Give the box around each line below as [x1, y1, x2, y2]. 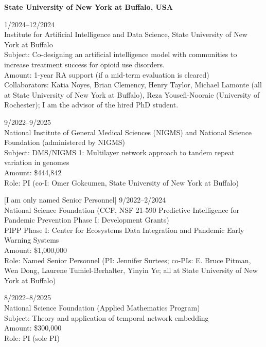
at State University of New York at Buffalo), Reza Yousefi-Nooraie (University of [4, 89, 260, 100]
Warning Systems [4, 234, 59, 245]
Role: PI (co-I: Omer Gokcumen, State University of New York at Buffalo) [4, 177, 239, 188]
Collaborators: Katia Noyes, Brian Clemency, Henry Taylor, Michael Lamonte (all [4, 79, 262, 90]
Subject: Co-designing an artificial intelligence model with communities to [4, 49, 237, 60]
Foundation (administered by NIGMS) [4, 137, 125, 148]
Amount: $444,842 [4, 167, 62, 177]
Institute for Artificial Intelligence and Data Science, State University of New [4, 29, 247, 40]
